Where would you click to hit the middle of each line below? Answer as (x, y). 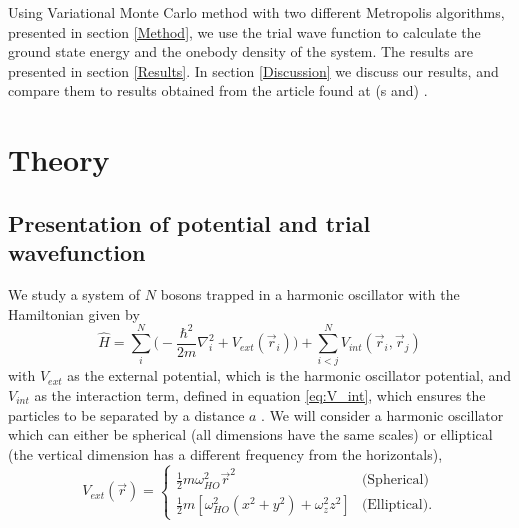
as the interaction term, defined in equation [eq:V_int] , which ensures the (260, 395)
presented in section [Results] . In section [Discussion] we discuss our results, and (253, 70)
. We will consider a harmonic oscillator (382, 414)
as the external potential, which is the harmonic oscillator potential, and (289, 375)
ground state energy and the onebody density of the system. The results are (240, 51)
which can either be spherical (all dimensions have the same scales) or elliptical (250, 434)
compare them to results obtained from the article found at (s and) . (218, 90)
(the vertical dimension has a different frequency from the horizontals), (225, 453)
